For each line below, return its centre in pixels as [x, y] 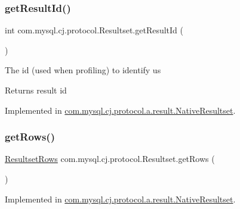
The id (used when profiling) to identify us [83, 70]
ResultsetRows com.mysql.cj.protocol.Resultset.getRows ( [110, 159]
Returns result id [36, 90]
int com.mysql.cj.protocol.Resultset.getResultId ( [94, 30]
